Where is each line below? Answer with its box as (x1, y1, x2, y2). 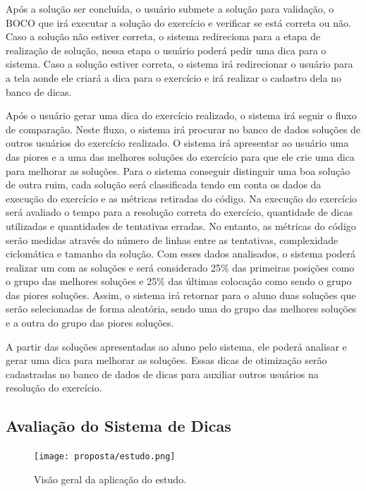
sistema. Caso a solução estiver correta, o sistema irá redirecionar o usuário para (6, 56, 353, 71)
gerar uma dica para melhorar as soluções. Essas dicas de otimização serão (6, 353, 327, 368)
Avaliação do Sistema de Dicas (6, 415, 231, 437)
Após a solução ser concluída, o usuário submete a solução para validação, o (6, 1, 334, 16)
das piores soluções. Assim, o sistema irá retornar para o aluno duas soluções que (6, 287, 356, 302)
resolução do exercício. (6, 380, 102, 395)
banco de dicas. (6, 84, 72, 99)
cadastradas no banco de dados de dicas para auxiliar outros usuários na (6, 366, 319, 381)
